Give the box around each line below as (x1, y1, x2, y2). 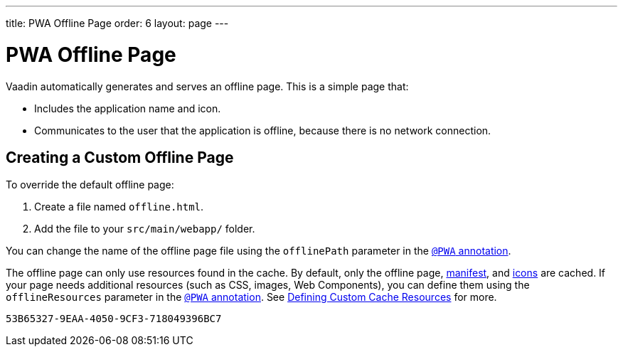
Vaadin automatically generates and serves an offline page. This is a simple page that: (6, 80, 409, 92)
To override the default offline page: (6, 178, 174, 191)
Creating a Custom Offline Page (6, 148, 234, 166)
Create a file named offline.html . (34, 201, 204, 213)
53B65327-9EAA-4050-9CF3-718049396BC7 (6, 313, 222, 325)
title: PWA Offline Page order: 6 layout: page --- (6, 17, 229, 29)
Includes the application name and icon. (34, 102, 221, 114)
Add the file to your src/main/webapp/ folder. (34, 223, 255, 235)
